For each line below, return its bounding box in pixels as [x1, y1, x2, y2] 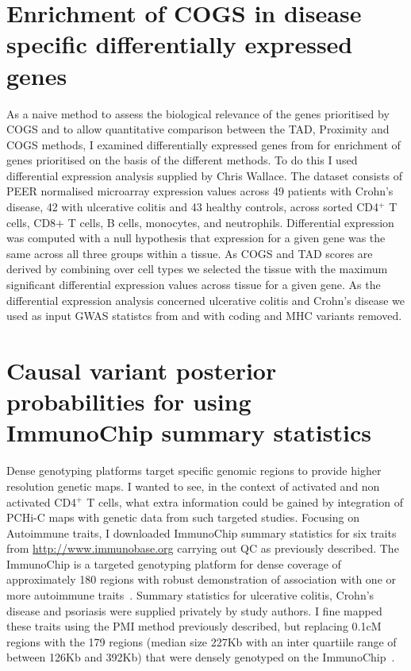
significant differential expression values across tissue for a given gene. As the [6, 276, 381, 293]
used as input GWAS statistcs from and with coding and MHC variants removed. [6, 307, 402, 324]
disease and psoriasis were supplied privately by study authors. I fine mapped [6, 602, 382, 619]
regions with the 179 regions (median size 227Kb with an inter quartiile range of [6, 633, 397, 650]
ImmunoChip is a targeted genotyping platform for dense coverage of [6, 555, 341, 572]
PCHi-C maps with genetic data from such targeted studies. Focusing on [6, 509, 359, 526]
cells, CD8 [6, 214, 56, 230]
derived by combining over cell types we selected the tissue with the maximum [6, 260, 388, 277]
